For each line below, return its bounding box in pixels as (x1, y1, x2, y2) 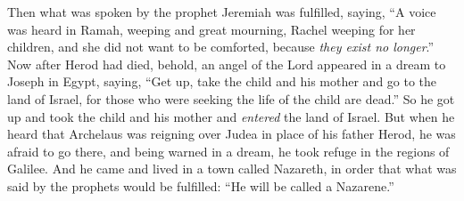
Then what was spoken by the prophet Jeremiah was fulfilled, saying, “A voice (7, 3, 436, 20)
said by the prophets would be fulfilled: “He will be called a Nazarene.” (7, 176, 394, 195)
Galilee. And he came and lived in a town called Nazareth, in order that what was (7, 159, 457, 178)
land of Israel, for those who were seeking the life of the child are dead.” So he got (7, 89, 455, 108)
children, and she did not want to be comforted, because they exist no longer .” (7, 37, 435, 56)
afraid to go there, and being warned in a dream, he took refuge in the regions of (7, 141, 450, 160)
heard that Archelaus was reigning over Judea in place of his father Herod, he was (7, 125, 456, 143)
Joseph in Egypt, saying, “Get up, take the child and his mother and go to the (7, 72, 437, 91)
